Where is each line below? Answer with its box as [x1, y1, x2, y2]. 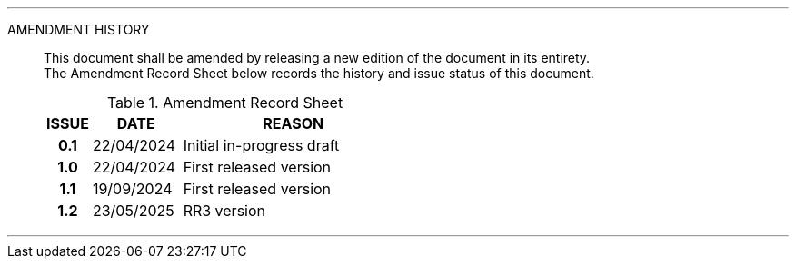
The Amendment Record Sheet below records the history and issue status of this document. [44, 65, 594, 81]
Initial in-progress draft [183, 136, 340, 154]
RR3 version [183, 202, 265, 220]
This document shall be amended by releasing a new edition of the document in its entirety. [44, 50, 591, 65]
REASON [263, 114, 324, 133]
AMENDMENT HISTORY [7, 22, 150, 37]
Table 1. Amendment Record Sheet [106, 94, 343, 112]
